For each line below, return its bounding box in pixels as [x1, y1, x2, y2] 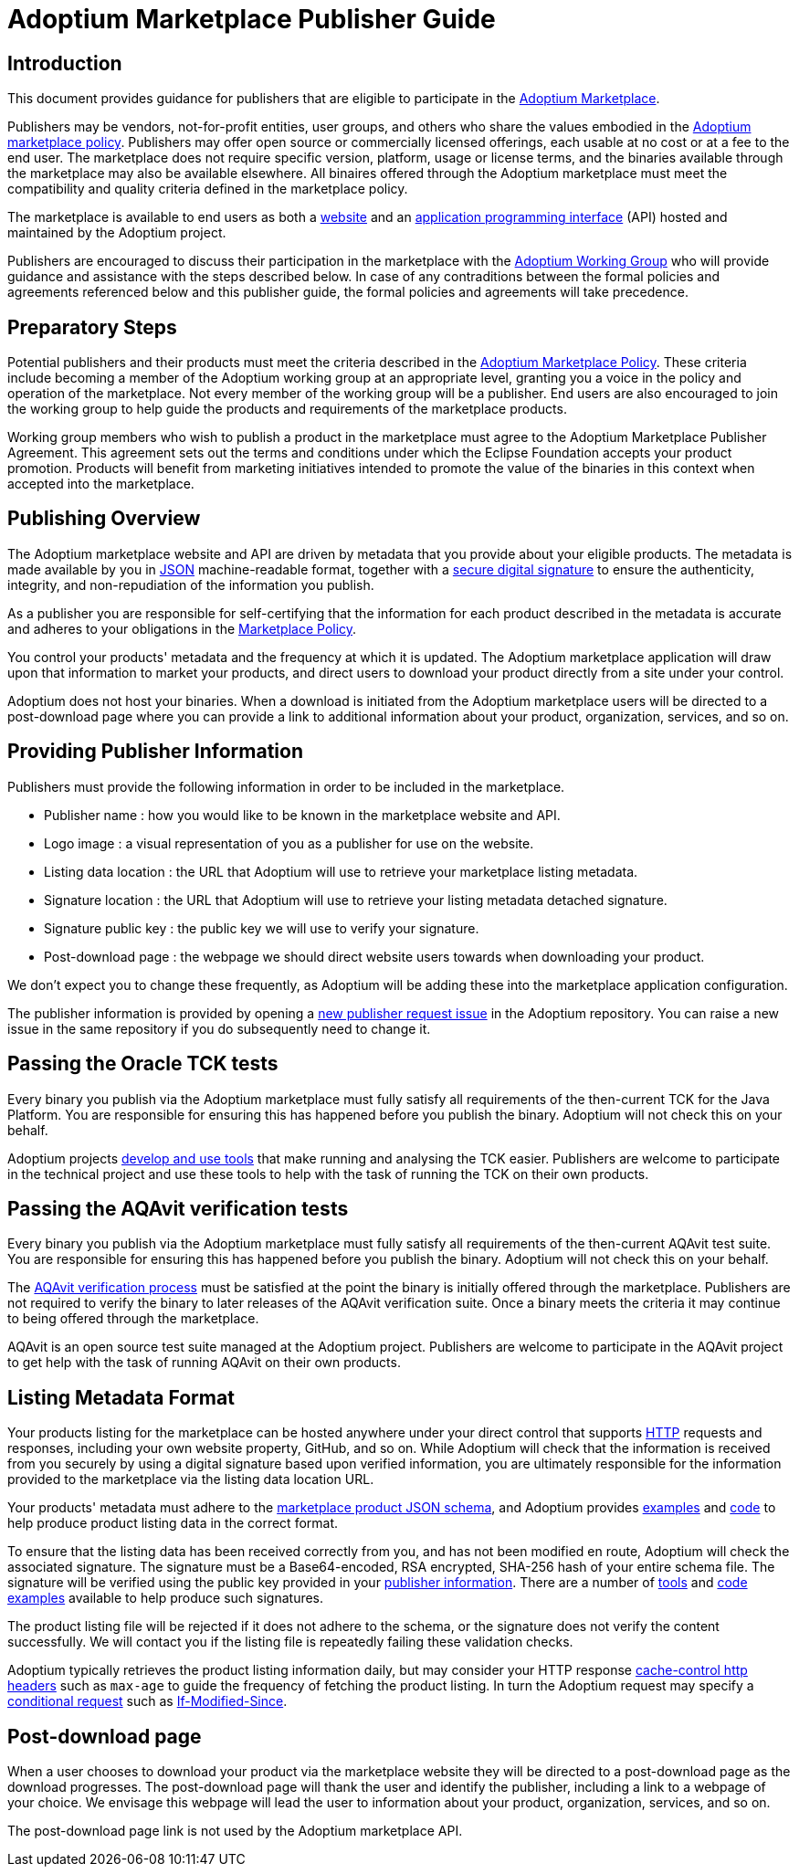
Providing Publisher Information [7, 740, 303, 763]
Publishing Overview [7, 507, 201, 531]
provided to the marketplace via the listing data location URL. [7, 1471, 374, 1488]
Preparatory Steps [7, 315, 177, 339]
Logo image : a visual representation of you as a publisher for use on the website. [44, 835, 534, 851]
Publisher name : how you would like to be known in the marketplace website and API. [44, 806, 561, 823]
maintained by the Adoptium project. [7, 225, 226, 241]
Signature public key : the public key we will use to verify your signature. [44, 920, 479, 936]
